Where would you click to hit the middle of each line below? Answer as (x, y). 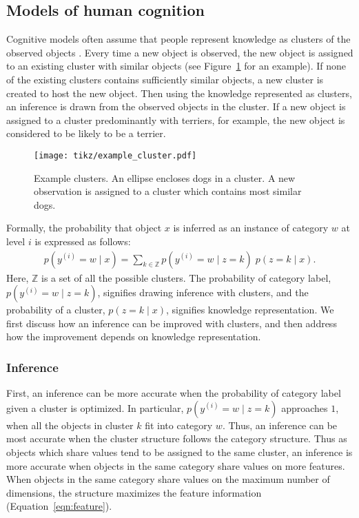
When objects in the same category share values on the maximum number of (168, 479)
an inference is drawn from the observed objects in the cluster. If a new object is (176, 106)
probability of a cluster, (56, 310)
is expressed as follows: (83, 241)
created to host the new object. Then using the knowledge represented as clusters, (179, 93)
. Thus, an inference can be (280, 425)
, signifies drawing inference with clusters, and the (203, 292)
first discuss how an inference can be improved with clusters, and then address (172, 323)
